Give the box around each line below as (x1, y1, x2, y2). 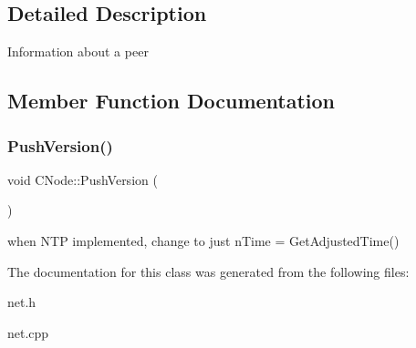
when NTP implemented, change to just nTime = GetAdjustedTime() (7, 230, 400, 250)
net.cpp (7, 322, 49, 342)
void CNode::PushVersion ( (7, 169, 158, 189)
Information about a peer (7, 42, 149, 61)
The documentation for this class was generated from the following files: (7, 261, 410, 281)
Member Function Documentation (7, 87, 336, 115)
